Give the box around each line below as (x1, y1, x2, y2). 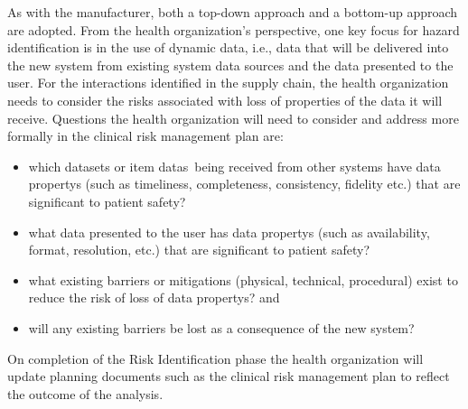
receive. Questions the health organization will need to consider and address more (7, 108, 459, 127)
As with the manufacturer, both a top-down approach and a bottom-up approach (7, 3, 458, 21)
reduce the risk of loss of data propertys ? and (28, 288, 280, 307)
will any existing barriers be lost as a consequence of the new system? (28, 318, 415, 337)
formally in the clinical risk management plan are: (7, 126, 284, 145)
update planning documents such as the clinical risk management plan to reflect (7, 367, 450, 386)
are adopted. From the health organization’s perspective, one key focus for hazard (7, 20, 460, 39)
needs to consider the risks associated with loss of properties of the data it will (7, 90, 443, 109)
